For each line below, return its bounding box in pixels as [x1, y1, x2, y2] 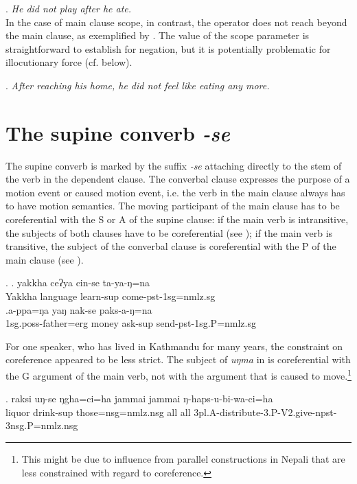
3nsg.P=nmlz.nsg [5, 418, 78, 433]
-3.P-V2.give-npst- [260, 404, 337, 419]
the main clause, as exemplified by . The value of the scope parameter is [5, 28, 310, 43]
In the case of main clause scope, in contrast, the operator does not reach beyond [5, 14, 347, 29]
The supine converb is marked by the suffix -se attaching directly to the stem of [5, 158, 342, 172]
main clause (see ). [5, 252, 84, 266]
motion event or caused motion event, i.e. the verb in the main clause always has [5, 185, 345, 199]
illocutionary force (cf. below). [5, 55, 133, 69]
